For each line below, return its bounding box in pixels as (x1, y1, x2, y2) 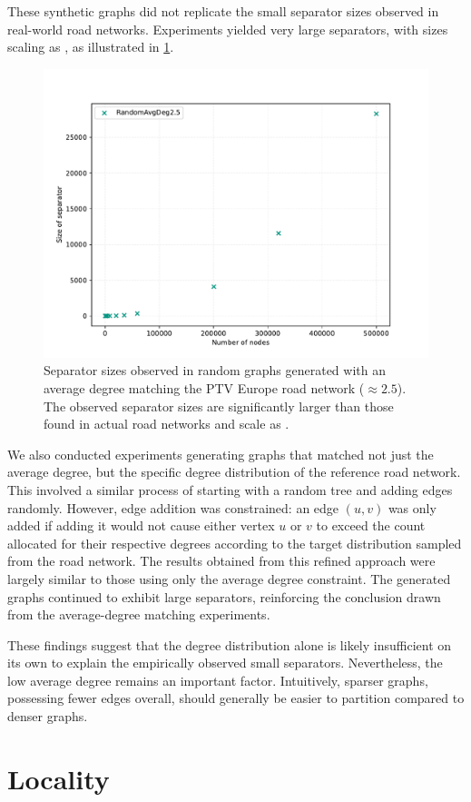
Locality (7, 759, 110, 797)
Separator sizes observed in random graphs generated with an (44, 361, 386, 380)
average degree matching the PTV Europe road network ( (44, 378, 365, 397)
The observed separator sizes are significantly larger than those (44, 396, 394, 415)
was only (388, 498, 437, 517)
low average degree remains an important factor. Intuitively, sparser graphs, (7, 670, 428, 689)
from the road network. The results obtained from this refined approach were (7, 551, 436, 570)
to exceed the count (316, 516, 426, 535)
